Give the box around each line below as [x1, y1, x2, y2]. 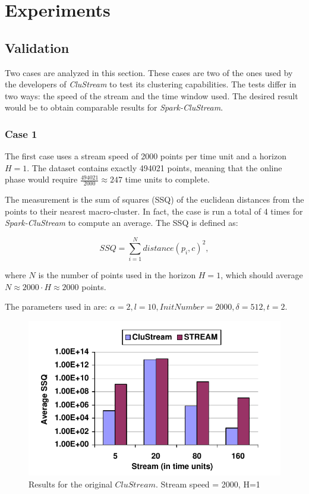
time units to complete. [125, 173, 210, 185]
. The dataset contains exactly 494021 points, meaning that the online [27, 161, 282, 174]
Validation [5, 38, 70, 56]
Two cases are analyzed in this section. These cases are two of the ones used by [5, 66, 293, 78]
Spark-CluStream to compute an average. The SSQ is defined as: [5, 216, 238, 229]
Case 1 [5, 126, 37, 141]
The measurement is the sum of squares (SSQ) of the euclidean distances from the [5, 193, 304, 206]
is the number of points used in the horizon [38, 269, 196, 281]
